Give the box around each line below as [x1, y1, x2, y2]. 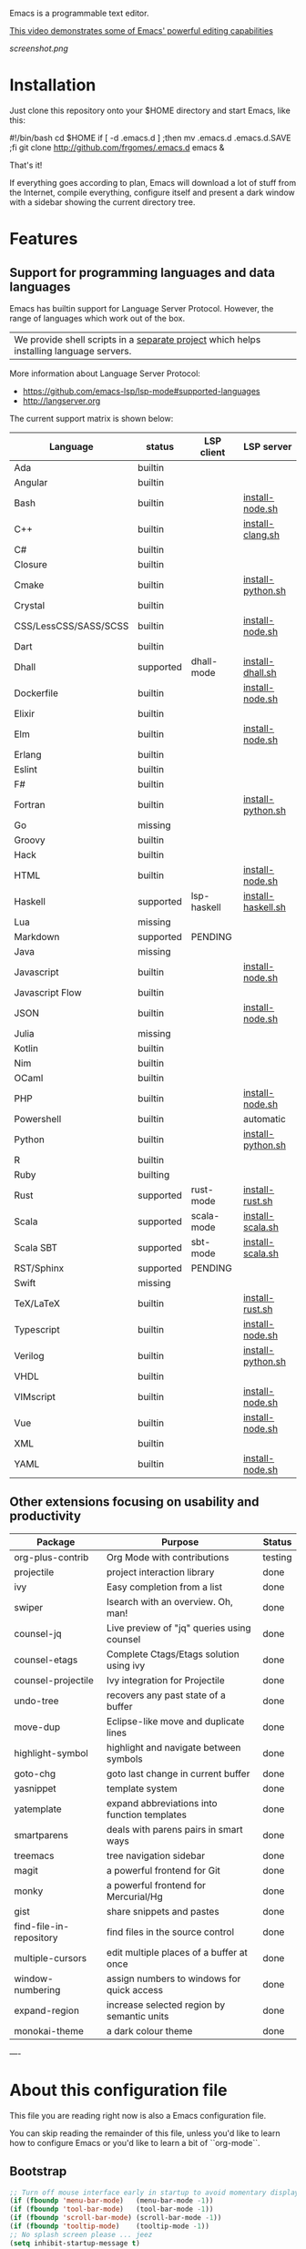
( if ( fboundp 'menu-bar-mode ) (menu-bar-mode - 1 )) [9, 2196, 214, 2205]
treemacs [14, 1849, 55, 1862]
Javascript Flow [14, 986, 82, 998]
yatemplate [14, 1803, 62, 1815]
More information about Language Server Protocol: [9, 368, 200, 379]
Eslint [14, 762, 38, 775]
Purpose [160, 1535, 199, 1548]
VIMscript [14, 1390, 56, 1403]
